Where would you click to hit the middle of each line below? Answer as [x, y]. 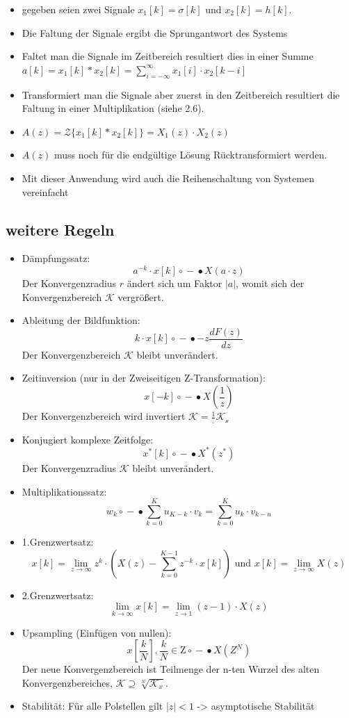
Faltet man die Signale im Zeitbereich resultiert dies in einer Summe [168, 56]
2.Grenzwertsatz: [58, 595]
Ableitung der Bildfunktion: [81, 320]
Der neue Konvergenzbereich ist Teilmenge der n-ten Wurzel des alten [171, 669]
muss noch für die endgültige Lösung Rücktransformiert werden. [190, 155]
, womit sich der [270, 283]
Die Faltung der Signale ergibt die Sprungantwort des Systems [155, 32]
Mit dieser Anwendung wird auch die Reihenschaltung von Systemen [168, 178]
